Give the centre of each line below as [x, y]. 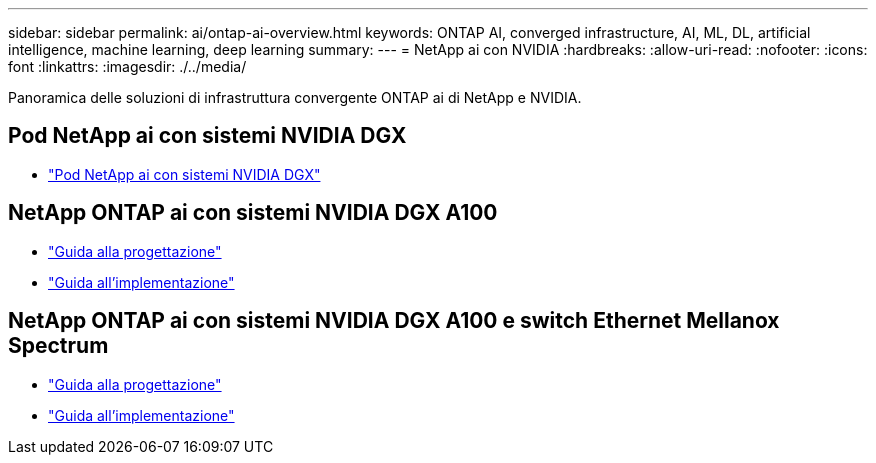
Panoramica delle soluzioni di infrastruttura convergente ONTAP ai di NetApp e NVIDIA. [295, 97]
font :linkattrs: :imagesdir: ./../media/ [127, 66]
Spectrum [58, 346]
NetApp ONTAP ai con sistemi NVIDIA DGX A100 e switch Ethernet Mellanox [394, 321]
